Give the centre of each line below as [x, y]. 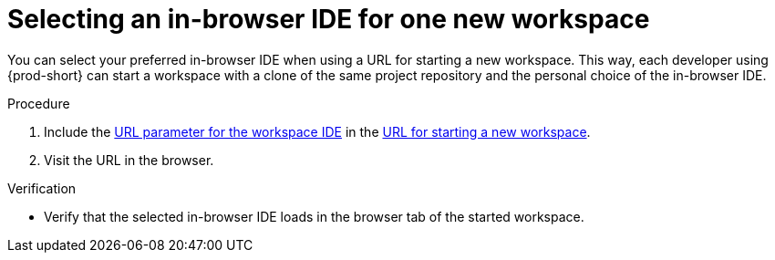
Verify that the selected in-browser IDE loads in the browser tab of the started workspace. [314, 216]
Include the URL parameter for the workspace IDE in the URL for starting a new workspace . [317, 131]
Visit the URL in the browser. [129, 160]
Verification [42, 188]
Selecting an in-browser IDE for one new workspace [329, 19]
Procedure [39, 103]
